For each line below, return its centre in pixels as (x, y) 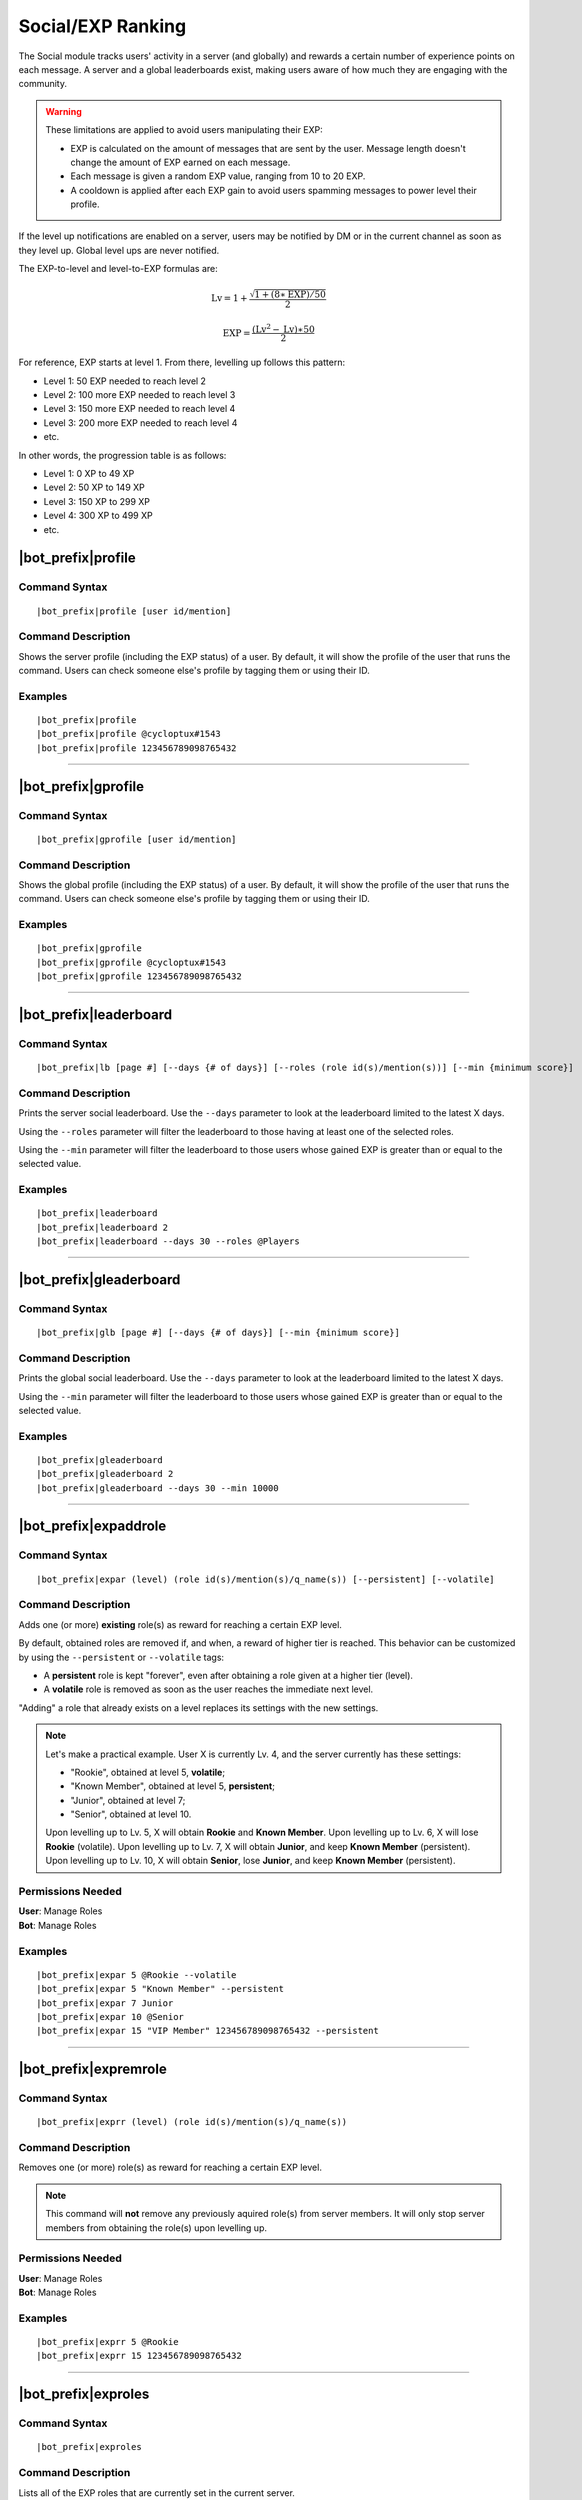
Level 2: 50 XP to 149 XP (94, 487)
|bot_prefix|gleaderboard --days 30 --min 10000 (157, 1488)
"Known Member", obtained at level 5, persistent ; (172, 1786)
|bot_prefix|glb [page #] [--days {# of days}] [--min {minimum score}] (218, 1333)
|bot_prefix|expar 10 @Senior (110, 2016)
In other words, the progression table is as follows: (122, 455)
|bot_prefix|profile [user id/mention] (134, 611)
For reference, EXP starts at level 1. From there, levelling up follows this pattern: (181, 362)
